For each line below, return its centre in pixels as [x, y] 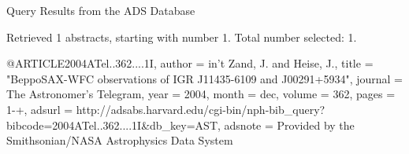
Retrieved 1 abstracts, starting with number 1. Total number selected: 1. [182, 37]
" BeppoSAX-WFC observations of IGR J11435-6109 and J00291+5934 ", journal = [204, 78]
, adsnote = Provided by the [286, 125]
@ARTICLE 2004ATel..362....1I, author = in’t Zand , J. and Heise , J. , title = [190, 63]
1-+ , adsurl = [40, 109]
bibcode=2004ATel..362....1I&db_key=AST [112, 125]
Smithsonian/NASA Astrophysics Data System [120, 140]
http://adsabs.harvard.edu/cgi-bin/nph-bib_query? [201, 109]
